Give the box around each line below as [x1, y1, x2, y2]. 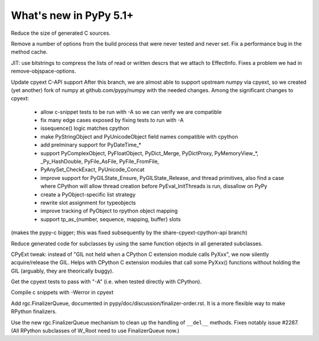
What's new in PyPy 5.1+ [11, 9, 134, 22]
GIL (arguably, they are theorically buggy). [11, 267, 114, 274]
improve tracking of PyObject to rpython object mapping [40, 207, 178, 215]
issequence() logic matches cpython [40, 124, 129, 132]
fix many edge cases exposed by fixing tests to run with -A [40, 117, 184, 124]
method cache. [11, 48, 48, 55]
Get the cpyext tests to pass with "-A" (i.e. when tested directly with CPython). [11, 278, 202, 286]
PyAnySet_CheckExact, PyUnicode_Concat [40, 166, 145, 173]
